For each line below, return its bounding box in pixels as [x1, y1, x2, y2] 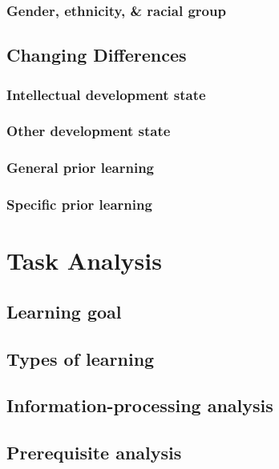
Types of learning [6, 346, 155, 371]
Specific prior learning [6, 194, 152, 214]
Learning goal [6, 299, 122, 323]
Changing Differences [6, 42, 187, 67]
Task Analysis [6, 244, 162, 277]
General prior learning [6, 158, 154, 178]
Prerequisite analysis [6, 440, 182, 465]
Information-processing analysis [6, 393, 273, 418]
